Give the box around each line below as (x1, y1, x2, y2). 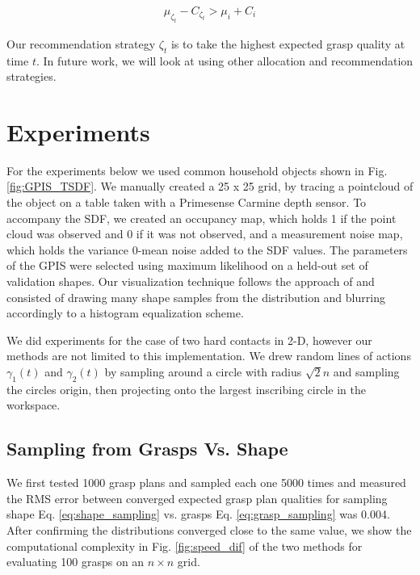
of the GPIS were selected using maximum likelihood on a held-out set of (6, 257, 368, 274)
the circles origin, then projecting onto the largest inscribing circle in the (6, 380, 366, 397)
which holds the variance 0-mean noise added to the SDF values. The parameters (6, 241, 408, 258)
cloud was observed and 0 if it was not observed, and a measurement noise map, (6, 225, 403, 242)
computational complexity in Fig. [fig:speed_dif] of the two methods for (6, 537, 363, 554)
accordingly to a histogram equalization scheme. (6, 304, 244, 321)
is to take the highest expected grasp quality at (170, 35, 405, 52)
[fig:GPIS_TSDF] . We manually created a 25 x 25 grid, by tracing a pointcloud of (6, 178, 414, 195)
